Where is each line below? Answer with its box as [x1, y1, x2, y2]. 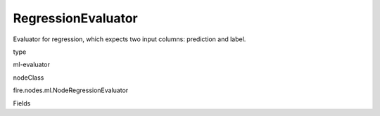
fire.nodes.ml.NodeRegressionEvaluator [13, 86, 129, 94]
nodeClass [13, 73, 44, 82]
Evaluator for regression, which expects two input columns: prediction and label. [13, 35, 246, 43]
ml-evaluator [13, 60, 51, 69]
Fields [13, 99, 31, 108]
